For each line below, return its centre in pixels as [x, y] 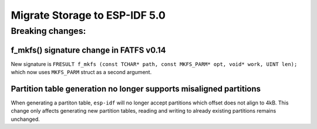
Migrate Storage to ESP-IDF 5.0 [88, 15]
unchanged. [26, 119]
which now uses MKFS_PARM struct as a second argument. [81, 72]
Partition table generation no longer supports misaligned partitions [136, 88]
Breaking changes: [48, 31]
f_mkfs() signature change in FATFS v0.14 [88, 50]
